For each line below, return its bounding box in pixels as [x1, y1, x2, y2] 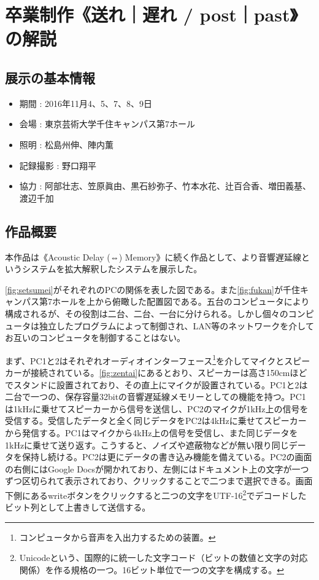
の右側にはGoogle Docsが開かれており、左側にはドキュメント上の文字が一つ [5, 462, 309, 475]
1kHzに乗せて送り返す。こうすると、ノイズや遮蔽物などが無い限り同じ [5, 438, 289, 451]
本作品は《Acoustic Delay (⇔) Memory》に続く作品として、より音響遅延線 [5, 250, 302, 263]
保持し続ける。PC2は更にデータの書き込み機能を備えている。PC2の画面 [21, 450, 312, 463]
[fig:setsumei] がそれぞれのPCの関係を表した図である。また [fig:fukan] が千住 [5, 283, 300, 296]
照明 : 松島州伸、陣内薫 [19, 138, 114, 151]
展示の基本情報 [5, 68, 95, 87]
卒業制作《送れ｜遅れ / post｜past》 [5, 2, 298, 27]
